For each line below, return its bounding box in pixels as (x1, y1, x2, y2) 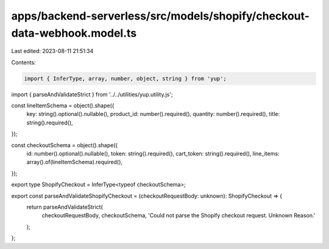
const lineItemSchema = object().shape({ (11, 102, 115, 109)
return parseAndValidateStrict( (26, 203, 103, 211)
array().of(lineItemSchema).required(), (26, 159, 123, 166)
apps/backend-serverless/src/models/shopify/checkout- (11, 9, 310, 23)
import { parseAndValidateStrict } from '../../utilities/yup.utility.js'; (11, 90, 173, 98)
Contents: (11, 59, 36, 66)
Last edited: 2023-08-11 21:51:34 (11, 48, 94, 55)
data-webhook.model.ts (11, 26, 137, 40)
